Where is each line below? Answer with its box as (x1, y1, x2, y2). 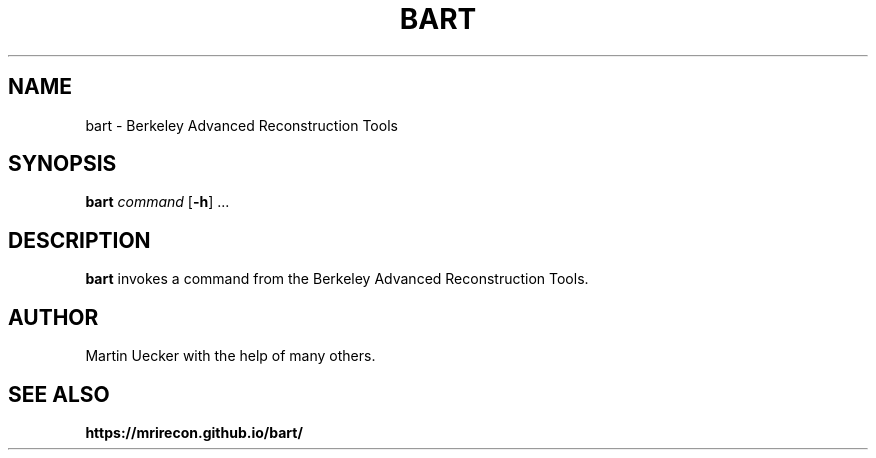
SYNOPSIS (8, 151, 117, 177)
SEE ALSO (8, 381, 110, 407)
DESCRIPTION (8, 227, 151, 253)
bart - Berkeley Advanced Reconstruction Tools (85, 116, 398, 134)
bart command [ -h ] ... (85, 193, 230, 211)
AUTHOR (8, 304, 99, 330)
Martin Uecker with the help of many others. (85, 347, 376, 365)
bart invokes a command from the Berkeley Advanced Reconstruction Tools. (85, 270, 589, 288)
